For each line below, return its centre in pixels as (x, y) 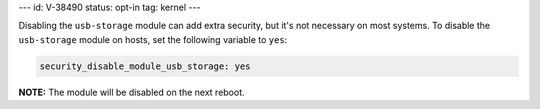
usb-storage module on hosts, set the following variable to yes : (153, 39)
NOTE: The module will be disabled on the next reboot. (131, 92)
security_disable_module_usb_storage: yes (145, 66)
